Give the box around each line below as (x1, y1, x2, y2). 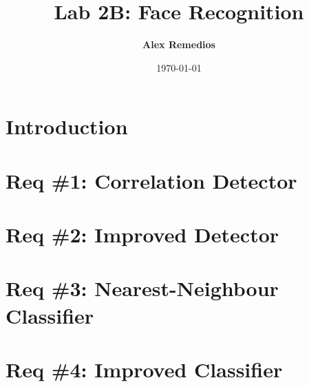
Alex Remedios (142, 37, 215, 52)
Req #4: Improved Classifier (6, 355, 283, 383)
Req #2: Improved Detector (6, 220, 279, 249)
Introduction (6, 112, 128, 140)
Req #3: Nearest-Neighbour (6, 274, 279, 302)
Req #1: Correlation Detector (6, 166, 297, 194)
